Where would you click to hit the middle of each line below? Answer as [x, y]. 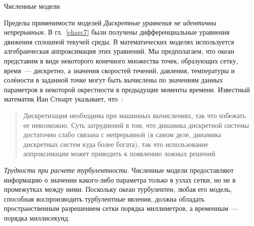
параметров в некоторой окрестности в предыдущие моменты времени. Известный [127, 89]
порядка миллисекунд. [37, 217]
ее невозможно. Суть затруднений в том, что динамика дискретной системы [136, 125]
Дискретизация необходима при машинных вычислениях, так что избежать [134, 115]
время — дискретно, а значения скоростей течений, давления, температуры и [119, 70]
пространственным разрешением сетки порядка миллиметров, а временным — [121, 208]
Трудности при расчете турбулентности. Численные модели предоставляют [119, 170]
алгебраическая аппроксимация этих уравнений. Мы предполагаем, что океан [119, 51]
